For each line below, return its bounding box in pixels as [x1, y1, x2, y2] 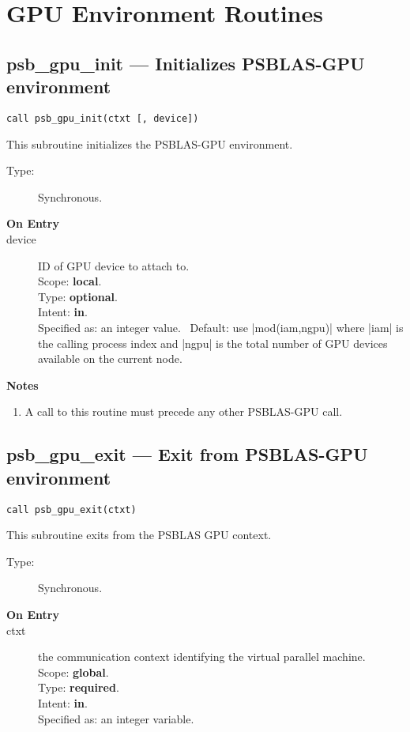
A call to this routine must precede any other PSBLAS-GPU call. [24, 403, 343, 420]
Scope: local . [38, 273, 102, 289]
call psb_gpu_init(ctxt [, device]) [6, 112, 199, 124]
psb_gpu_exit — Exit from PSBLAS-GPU [6, 442, 368, 466]
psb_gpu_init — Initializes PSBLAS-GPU [6, 51, 365, 75]
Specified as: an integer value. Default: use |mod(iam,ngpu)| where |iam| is [38, 319, 404, 335]
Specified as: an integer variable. [38, 710, 194, 726]
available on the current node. [38, 350, 182, 367]
